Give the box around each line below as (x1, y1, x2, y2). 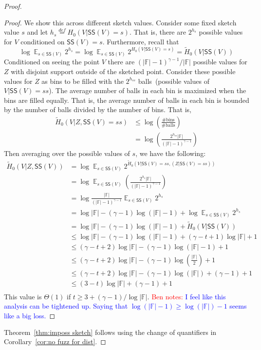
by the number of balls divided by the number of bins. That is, (4, 104, 191, 115)
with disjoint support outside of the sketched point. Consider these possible (11, 66, 236, 76)
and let (27, 27, 48, 37)
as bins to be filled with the (41, 76, 124, 86)
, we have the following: (135, 148, 206, 158)
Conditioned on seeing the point (4, 57, 100, 67)
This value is (4, 291, 42, 301)
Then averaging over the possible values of (4, 148, 130, 158)
